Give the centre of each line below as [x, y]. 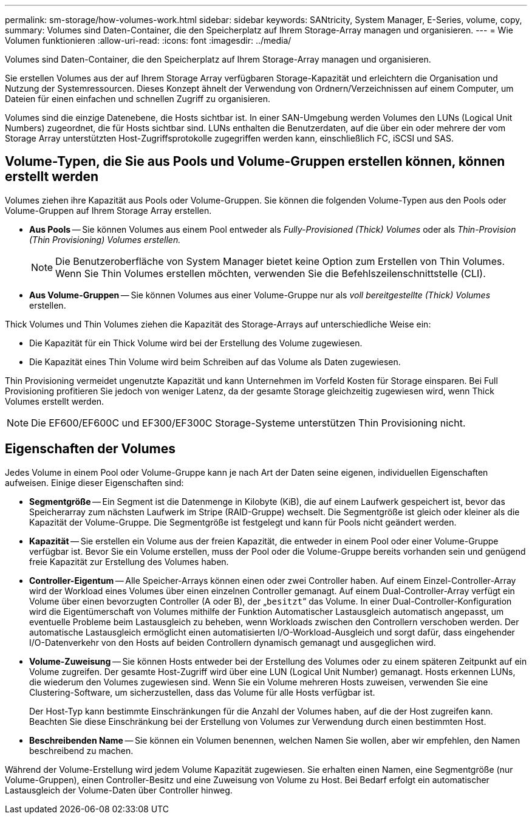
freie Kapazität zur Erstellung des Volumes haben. [129, 561]
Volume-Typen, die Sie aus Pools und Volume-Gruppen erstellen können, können [255, 162]
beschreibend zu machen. [81, 750]
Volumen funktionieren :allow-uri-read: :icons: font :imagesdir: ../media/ [148, 40]
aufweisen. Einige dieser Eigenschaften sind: [94, 482]
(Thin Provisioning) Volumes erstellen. [105, 239]
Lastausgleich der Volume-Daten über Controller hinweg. [119, 790]
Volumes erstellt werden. [55, 401]
